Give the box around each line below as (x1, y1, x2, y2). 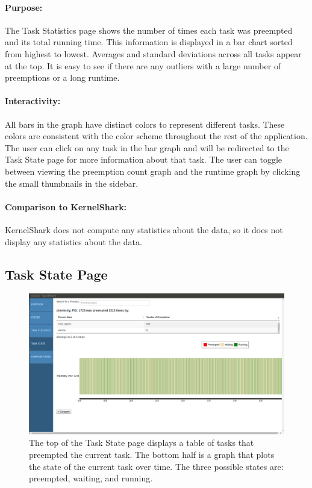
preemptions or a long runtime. (5, 71, 120, 84)
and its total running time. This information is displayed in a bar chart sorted (5, 36, 293, 48)
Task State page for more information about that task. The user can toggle (5, 153, 282, 166)
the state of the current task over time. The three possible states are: (29, 460, 284, 472)
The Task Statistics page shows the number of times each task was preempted (5, 23, 293, 36)
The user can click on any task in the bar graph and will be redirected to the (5, 141, 289, 154)
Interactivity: (5, 95, 61, 107)
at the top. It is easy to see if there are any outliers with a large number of (5, 59, 281, 72)
